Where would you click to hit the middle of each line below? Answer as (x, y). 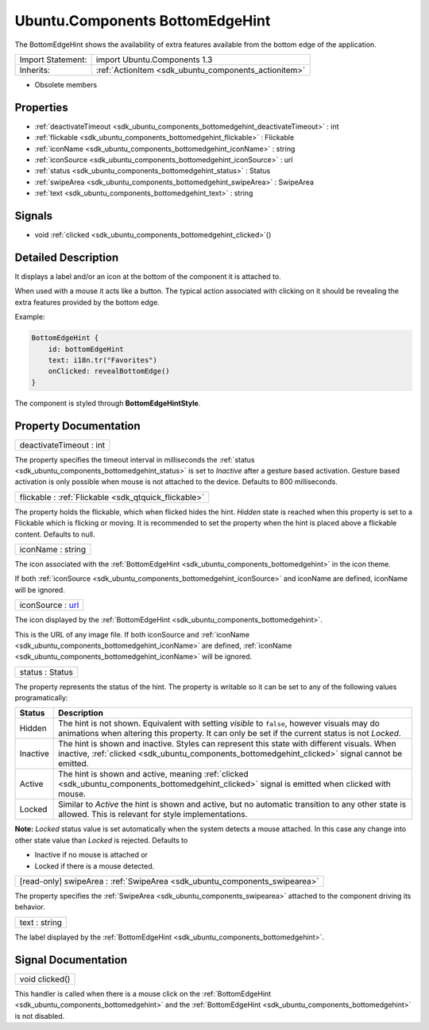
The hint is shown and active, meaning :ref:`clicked (154, 774)
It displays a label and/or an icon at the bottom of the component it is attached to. (148, 277)
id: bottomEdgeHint (86, 349)
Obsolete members (66, 84)
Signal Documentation (71, 960)
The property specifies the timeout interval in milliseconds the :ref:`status (135, 459)
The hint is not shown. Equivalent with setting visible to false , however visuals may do (219, 723)
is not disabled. (40, 1016)
